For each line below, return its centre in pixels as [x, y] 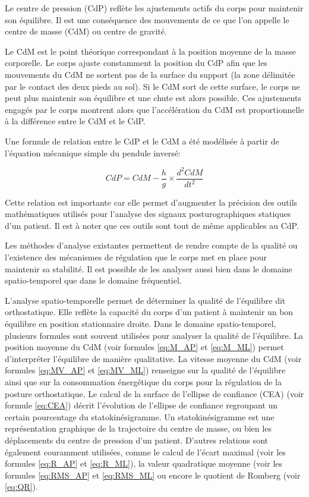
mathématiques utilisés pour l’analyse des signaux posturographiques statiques [148, 214]
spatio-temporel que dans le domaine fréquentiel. [93, 280]
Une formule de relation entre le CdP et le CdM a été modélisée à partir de [142, 141]
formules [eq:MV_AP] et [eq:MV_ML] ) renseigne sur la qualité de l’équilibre [145, 370]
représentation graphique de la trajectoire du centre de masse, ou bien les [138, 428]
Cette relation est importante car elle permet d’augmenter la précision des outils [151, 202]
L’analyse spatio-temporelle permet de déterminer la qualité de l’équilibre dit [145, 300]
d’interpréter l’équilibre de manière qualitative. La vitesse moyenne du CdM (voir [153, 358]
